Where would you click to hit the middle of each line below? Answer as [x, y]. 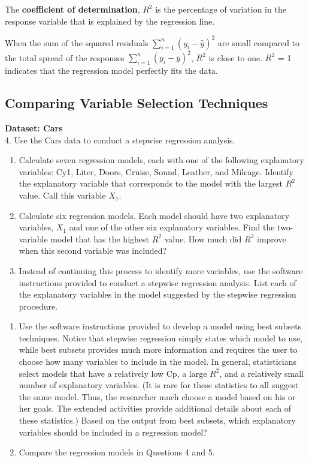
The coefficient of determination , [72, 9]
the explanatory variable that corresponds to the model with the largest [151, 183]
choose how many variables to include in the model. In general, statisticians [158, 361]
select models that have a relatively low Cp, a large [113, 373]
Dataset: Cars [34, 127]
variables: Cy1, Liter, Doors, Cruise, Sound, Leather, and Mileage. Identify [156, 171]
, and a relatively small [261, 373]
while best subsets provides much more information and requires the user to [158, 349]
